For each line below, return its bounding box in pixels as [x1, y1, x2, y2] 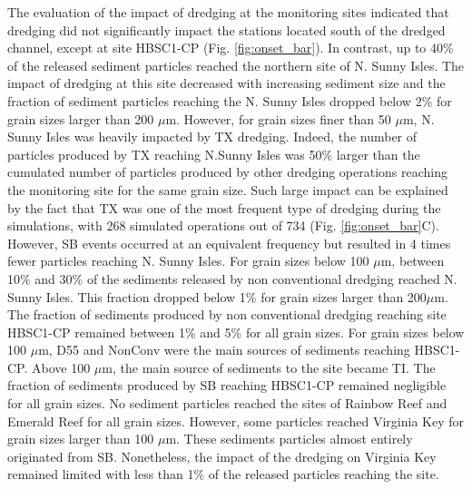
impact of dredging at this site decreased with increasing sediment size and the [7, 73, 446, 93]
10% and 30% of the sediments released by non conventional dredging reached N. [7, 269, 457, 288]
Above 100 [32, 357, 91, 377]
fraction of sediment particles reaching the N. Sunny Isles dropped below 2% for [7, 91, 452, 110]
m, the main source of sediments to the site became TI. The [102, 357, 436, 377]
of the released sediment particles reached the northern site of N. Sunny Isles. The [7, 55, 465, 74]
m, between [380, 251, 445, 270]
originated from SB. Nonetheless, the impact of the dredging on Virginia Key [7, 446, 437, 465]
